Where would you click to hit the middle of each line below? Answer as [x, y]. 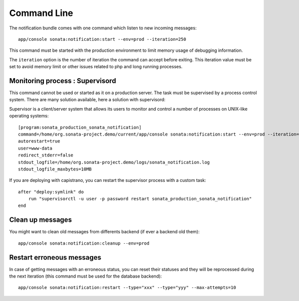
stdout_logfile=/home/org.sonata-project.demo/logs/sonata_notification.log [114, 162]
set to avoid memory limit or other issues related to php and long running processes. [96, 67]
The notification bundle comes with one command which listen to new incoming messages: [103, 28]
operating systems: [29, 116]
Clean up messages [41, 220]
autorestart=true [39, 141]
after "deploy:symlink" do [51, 192]
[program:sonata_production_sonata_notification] [80, 127]
